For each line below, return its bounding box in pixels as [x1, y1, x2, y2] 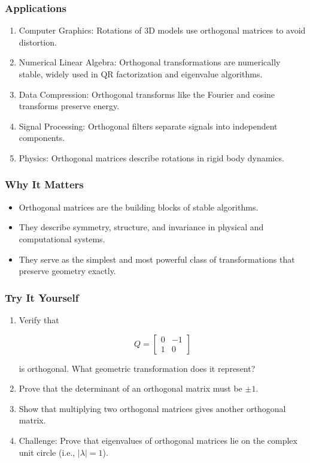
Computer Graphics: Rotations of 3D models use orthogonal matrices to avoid [19, 24, 306, 37]
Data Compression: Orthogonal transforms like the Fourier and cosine [19, 88, 275, 100]
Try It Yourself [5, 290, 79, 305]
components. [19, 131, 65, 144]
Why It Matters [5, 177, 84, 192]
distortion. [19, 35, 57, 48]
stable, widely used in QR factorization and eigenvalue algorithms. [19, 68, 263, 80]
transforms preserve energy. [19, 100, 120, 112]
